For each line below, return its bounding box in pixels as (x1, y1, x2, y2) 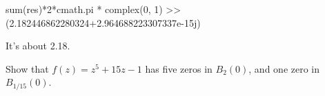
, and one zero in (248, 61, 320, 75)
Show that (6, 61, 49, 75)
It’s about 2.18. (6, 38, 70, 53)
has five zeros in (145, 61, 213, 75)
